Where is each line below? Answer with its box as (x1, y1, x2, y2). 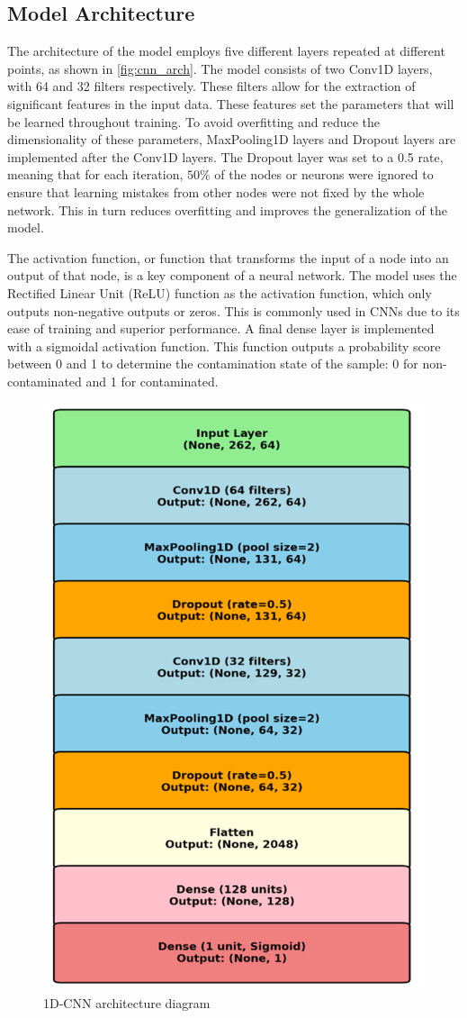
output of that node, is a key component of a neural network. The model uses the (7, 266, 457, 285)
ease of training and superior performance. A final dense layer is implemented (7, 319, 435, 338)
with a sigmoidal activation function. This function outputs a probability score (7, 336, 441, 355)
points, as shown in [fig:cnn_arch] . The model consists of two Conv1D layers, (7, 59, 433, 77)
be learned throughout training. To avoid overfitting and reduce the (7, 112, 381, 131)
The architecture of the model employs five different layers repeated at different (7, 41, 445, 60)
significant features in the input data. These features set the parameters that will (7, 94, 454, 113)
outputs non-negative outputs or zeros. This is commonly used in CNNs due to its (7, 301, 460, 320)
